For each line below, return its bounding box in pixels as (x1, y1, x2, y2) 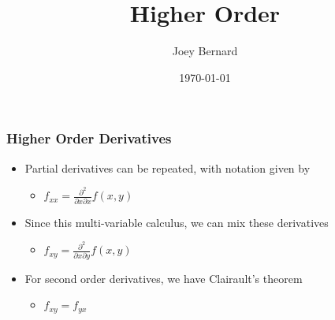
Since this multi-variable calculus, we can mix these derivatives (24, 214, 329, 230)
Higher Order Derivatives (6, 128, 172, 148)
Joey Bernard (172, 43, 238, 59)
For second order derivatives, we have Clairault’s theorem (24, 270, 303, 286)
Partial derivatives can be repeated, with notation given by (24, 159, 311, 176)
